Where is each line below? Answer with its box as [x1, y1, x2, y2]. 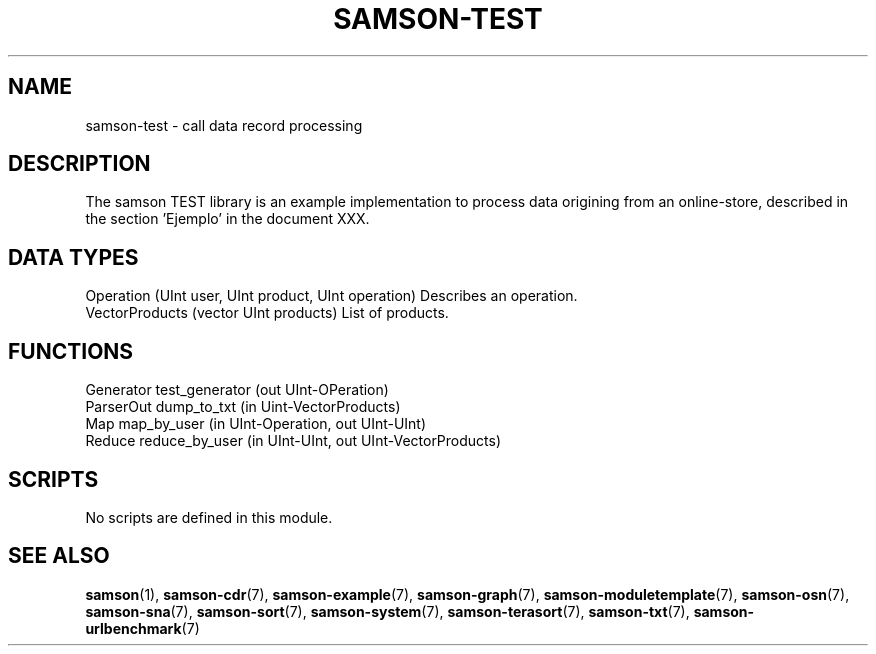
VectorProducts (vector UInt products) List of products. [85, 304, 449, 322]
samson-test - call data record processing [85, 116, 363, 134]
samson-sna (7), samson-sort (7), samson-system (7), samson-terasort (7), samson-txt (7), [85, 602, 690, 620]
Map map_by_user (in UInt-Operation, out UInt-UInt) [85, 415, 427, 433]
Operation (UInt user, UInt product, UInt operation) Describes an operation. [85, 287, 578, 305]
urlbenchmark [85, 619, 182, 637]
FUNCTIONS [8, 338, 134, 364]
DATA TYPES [8, 244, 139, 270]
